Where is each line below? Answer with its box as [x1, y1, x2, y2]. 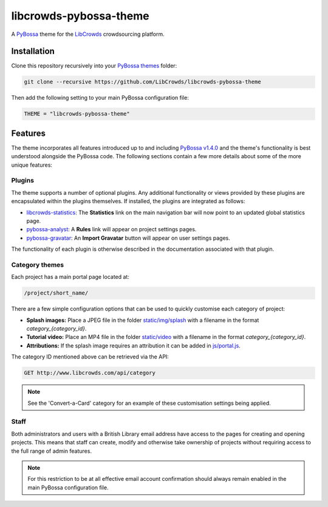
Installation [11, 46, 55, 57]
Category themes [11, 260, 64, 269]
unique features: [11, 161, 53, 169]
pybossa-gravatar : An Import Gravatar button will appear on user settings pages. [26, 234, 230, 242]
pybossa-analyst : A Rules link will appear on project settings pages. [26, 226, 197, 233]
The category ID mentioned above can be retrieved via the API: [11, 353, 169, 360]
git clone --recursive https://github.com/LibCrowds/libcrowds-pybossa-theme [24, 79, 261, 85]
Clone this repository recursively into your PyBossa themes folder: [11, 62, 177, 69]
